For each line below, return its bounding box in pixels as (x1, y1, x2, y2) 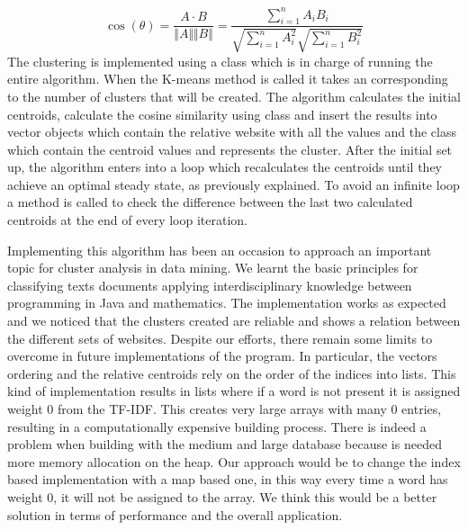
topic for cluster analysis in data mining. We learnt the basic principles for (7, 258, 418, 277)
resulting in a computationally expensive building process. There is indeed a (7, 417, 427, 436)
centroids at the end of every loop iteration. (7, 211, 247, 229)
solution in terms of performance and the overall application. (7, 505, 343, 524)
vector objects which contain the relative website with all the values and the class (7, 122, 456, 141)
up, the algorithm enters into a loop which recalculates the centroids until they (7, 157, 442, 176)
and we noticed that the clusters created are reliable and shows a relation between (7, 311, 461, 330)
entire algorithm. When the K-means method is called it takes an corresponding (7, 69, 448, 88)
